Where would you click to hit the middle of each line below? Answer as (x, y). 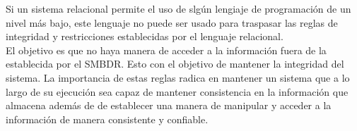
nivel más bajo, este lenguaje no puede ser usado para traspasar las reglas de (172, 22)
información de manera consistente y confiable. (107, 119)
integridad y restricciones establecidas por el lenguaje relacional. (145, 36)
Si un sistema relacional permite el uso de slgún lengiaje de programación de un (178, 8)
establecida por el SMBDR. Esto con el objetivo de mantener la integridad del (175, 64)
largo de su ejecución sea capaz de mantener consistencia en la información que (177, 91)
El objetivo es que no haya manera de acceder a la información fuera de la (166, 50)
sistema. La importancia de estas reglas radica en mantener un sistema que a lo (178, 77)
